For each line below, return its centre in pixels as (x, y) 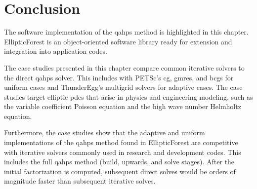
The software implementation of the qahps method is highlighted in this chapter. (126, 32)
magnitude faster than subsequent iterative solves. (80, 181)
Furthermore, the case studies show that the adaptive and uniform (105, 132)
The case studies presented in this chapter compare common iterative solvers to (124, 67)
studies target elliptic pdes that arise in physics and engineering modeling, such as (128, 96)
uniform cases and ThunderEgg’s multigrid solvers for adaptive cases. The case (123, 87)
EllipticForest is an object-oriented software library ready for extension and (118, 41)
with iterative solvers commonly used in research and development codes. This (123, 152)
